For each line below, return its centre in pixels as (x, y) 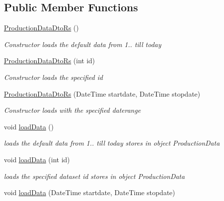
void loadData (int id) (37, 159)
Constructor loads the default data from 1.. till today (83, 44)
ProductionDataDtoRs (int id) (50, 61)
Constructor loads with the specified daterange (72, 110)
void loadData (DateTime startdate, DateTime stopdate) (90, 192)
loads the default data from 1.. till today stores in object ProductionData (112, 143)
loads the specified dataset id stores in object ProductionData (94, 176)
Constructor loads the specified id (54, 77)
